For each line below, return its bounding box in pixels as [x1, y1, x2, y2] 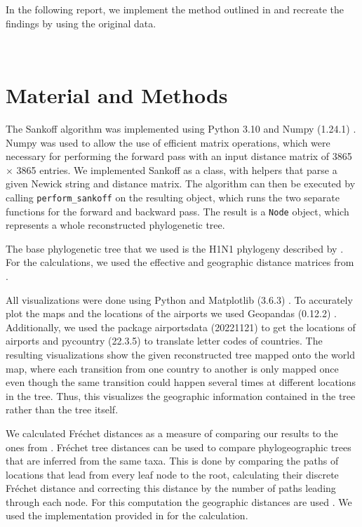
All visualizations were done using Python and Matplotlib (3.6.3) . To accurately [6, 292, 353, 307]
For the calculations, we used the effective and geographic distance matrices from [6, 255, 354, 269]
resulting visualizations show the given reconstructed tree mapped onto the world [6, 347, 355, 361]
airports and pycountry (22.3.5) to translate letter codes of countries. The [6, 333, 323, 348]
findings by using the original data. [6, 15, 156, 30]
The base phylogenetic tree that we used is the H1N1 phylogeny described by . [6, 241, 344, 255]
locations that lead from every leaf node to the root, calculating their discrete [6, 467, 339, 481]
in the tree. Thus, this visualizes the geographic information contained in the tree [6, 388, 356, 403]
